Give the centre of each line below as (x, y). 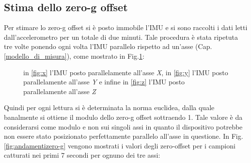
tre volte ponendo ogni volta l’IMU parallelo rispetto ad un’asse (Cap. (108, 46)
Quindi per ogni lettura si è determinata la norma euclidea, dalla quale (109, 107)
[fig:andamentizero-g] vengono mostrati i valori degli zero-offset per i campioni (120, 145)
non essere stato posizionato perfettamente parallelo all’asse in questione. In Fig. (124, 136)
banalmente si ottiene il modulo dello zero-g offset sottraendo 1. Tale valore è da (123, 117)
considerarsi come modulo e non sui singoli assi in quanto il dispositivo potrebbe (123, 126)
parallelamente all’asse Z (60, 91)
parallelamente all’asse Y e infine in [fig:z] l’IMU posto (104, 82)
